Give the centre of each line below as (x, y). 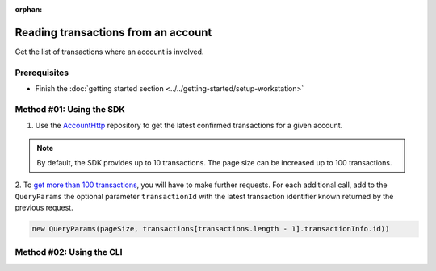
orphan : (29, 9)
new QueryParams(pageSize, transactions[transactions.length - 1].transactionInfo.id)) (211, 229)
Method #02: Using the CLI (69, 252)
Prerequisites (42, 73)
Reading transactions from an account (113, 32)
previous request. (44, 208)
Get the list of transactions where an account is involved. (109, 52)
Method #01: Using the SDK (70, 109)
